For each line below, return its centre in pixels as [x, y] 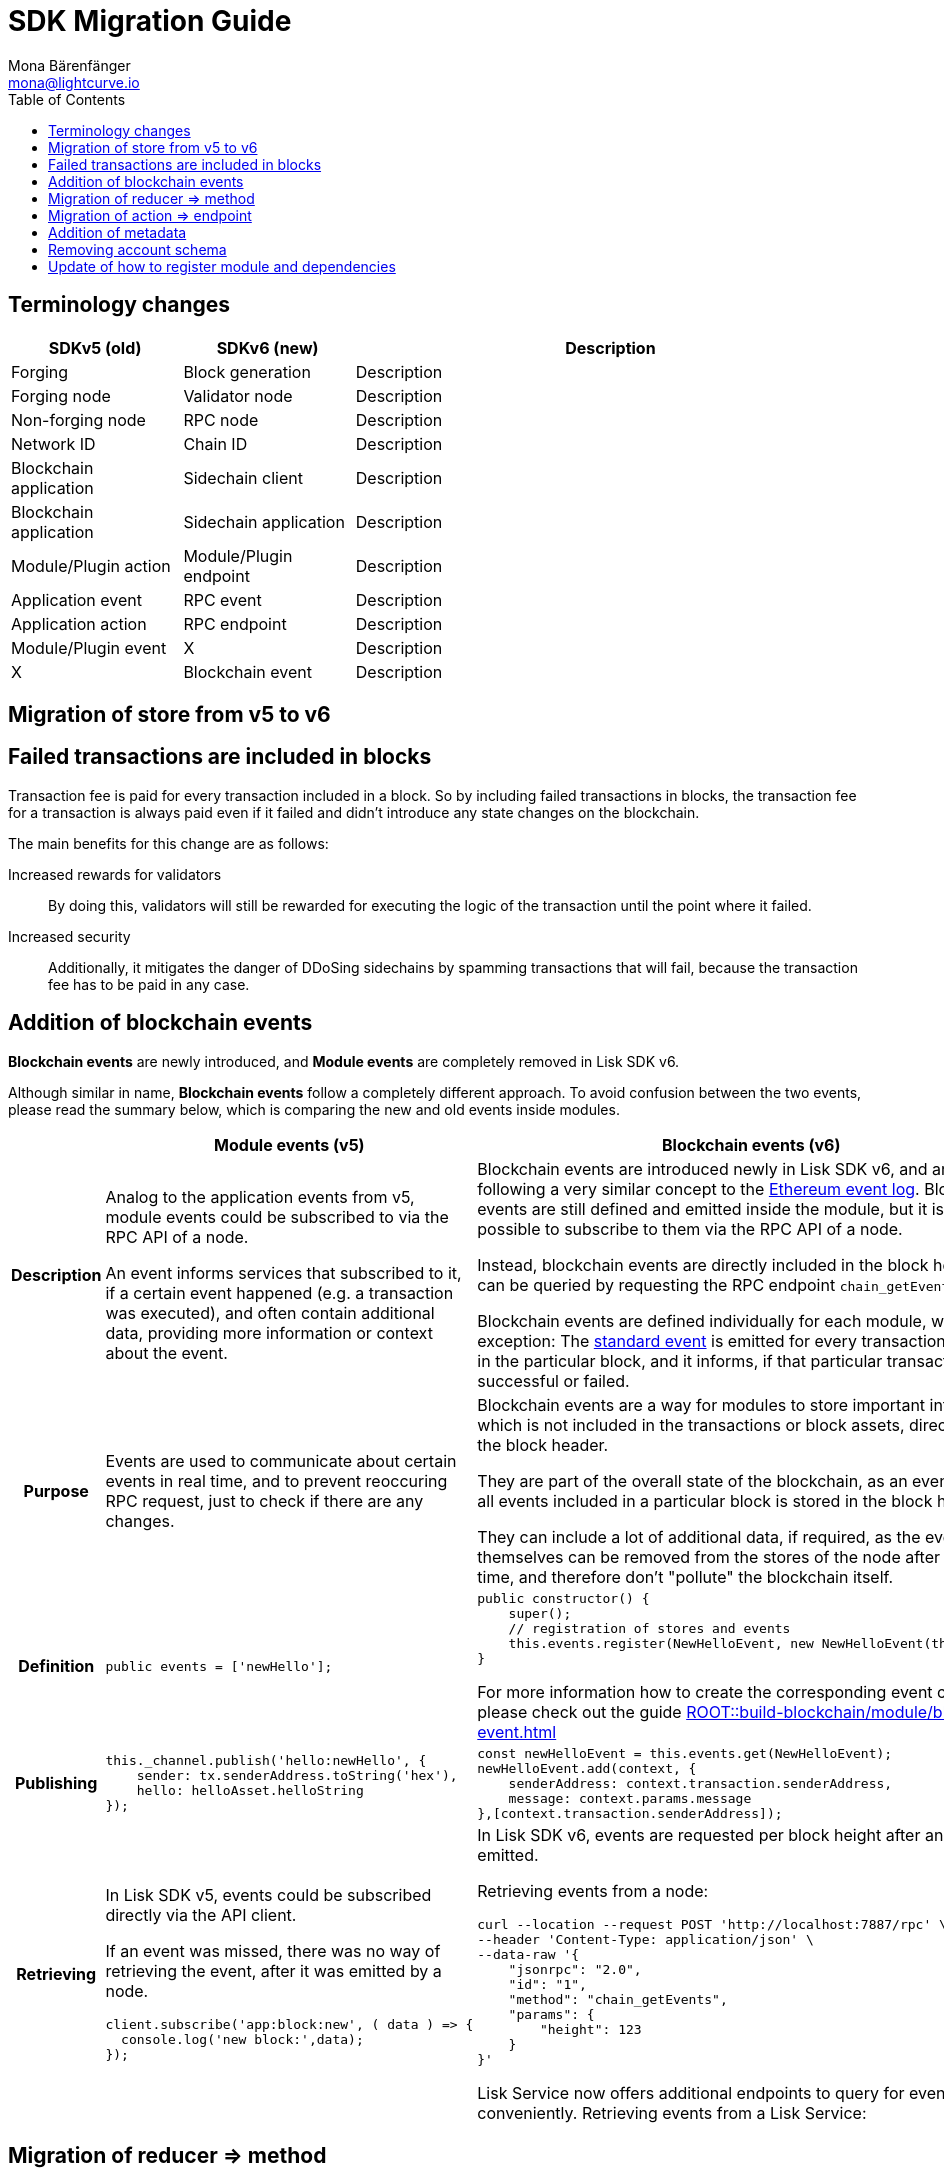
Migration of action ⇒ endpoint [150, 215]
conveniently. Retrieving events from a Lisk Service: [672, 2112]
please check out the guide [579, 1711]
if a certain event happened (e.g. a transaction [279, 1292]
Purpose [56, 1490]
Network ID [53, 443]
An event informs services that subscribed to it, [283, 1272]
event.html [517, 1731]
